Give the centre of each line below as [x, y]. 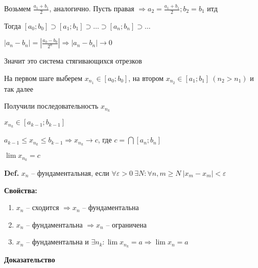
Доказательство [30, 260]
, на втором [146, 78]
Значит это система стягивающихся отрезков [73, 61]
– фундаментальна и [57, 242]
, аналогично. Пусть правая [92, 8]
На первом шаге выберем [43, 78]
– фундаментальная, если [70, 172]
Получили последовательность [51, 106]
